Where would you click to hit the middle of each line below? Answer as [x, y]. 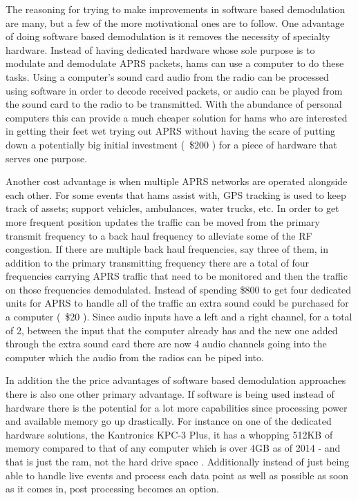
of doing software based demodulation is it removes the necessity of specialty [168, 36]
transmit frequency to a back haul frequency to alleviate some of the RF [159, 235]
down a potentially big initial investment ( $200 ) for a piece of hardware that [171, 144]
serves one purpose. [47, 158]
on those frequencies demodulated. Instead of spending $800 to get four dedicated [179, 289]
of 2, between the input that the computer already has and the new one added [172, 330]
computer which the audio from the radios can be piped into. [135, 357]
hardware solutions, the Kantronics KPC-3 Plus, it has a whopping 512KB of [169, 434]
